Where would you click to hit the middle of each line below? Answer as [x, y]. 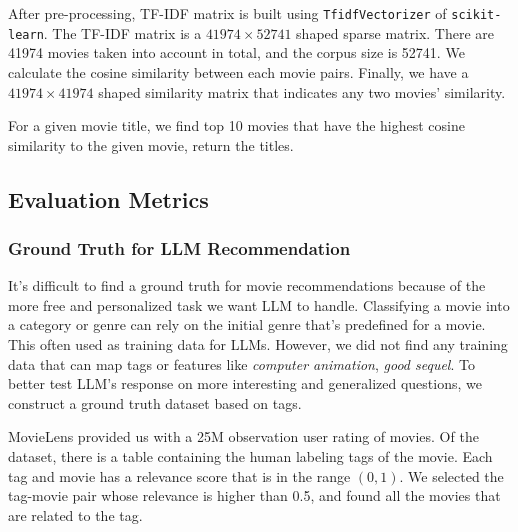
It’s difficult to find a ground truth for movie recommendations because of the [247, 285]
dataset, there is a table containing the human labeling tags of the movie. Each [250, 456]
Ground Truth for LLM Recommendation [179, 247]
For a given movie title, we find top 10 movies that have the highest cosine [236, 125]
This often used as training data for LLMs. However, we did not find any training [258, 344]
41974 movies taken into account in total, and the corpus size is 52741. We [236, 52]
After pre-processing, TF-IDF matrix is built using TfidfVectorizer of [227, 13]
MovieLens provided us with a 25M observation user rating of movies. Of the [243, 436]
